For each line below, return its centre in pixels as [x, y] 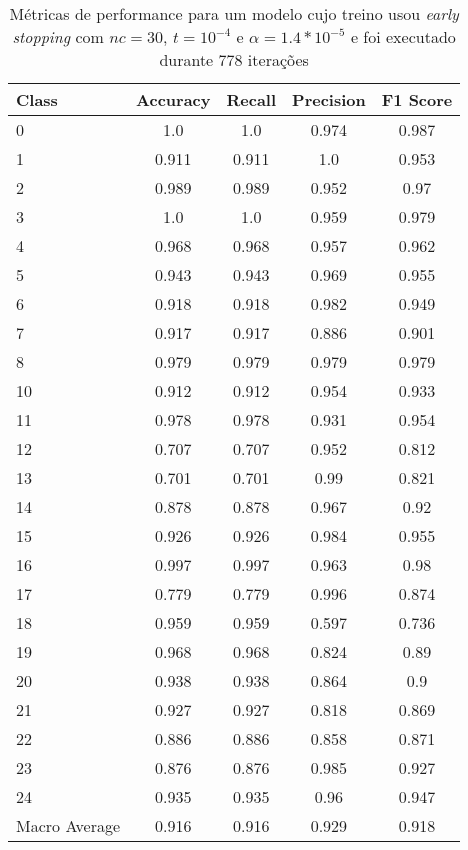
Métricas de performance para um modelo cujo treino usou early [234, 13]
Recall [251, 99]
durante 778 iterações [234, 59]
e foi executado [403, 36]
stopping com [58, 36]
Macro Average [68, 825]
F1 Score [417, 99]
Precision [329, 99]
